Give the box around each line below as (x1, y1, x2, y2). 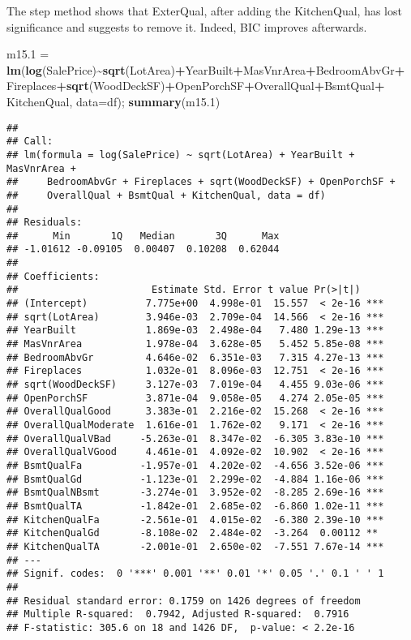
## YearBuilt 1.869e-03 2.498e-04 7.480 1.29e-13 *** (6, 324, 384, 337)
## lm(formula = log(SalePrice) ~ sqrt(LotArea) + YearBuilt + (6, 148, 355, 161)
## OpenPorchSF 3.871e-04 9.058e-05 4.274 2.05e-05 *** (6, 392, 384, 404)
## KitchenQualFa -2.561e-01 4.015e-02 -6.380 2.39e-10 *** (6, 513, 384, 526)
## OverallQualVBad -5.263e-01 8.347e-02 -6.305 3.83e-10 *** (6, 432, 384, 445)
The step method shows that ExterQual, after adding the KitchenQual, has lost (6, 2, 402, 19)
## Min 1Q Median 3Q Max (6, 230, 280, 242)
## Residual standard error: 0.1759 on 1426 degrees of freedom (6, 595, 361, 607)
